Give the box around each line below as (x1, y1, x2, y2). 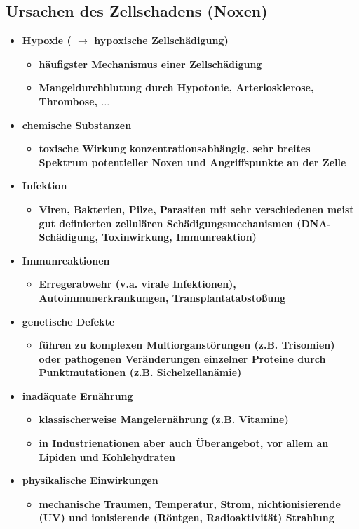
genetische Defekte (22, 314, 115, 328)
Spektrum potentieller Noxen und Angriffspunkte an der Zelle (39, 154, 346, 169)
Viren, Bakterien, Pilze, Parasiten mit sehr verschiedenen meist (39, 201, 354, 216)
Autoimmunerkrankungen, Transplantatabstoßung (39, 290, 286, 304)
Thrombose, (39, 93, 98, 108)
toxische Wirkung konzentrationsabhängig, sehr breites (39, 141, 311, 156)
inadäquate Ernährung (22, 388, 133, 403)
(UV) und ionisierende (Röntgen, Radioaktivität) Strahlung (39, 510, 334, 525)
